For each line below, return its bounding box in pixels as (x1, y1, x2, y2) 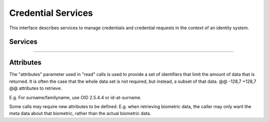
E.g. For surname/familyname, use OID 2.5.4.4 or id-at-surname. (9, 94, 141, 100)
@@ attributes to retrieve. (9, 85, 62, 91)
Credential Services (9, 7, 93, 18)
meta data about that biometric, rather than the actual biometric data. (9, 111, 151, 117)
